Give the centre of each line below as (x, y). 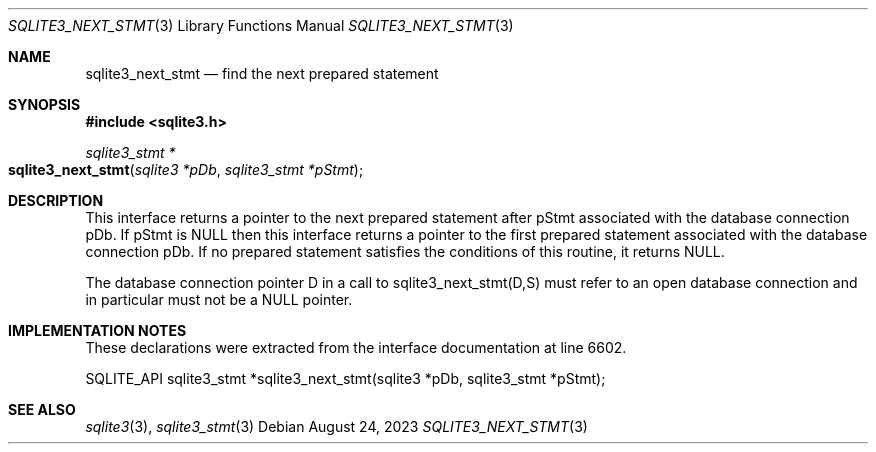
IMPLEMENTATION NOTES (97, 330)
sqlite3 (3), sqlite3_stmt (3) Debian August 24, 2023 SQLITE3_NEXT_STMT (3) (336, 426)
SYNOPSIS (44, 104)
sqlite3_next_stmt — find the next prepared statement (262, 73)
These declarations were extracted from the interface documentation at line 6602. (356, 347)
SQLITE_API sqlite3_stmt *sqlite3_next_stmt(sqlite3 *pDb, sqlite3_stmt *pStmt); (345, 378)
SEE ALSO (42, 409)
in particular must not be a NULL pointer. (219, 299)
